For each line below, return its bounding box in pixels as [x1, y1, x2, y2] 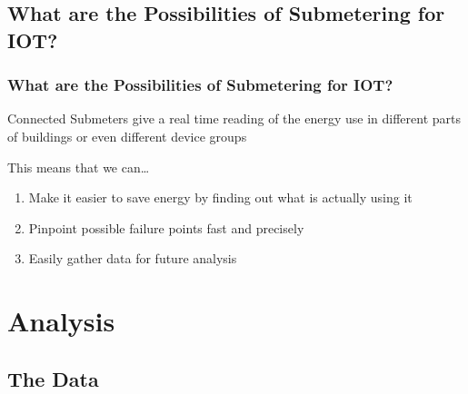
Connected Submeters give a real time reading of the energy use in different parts [7, 109, 461, 128]
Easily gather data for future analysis [28, 249, 237, 268]
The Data [7, 364, 99, 392]
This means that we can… [7, 157, 150, 176]
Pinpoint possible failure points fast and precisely [28, 218, 304, 237]
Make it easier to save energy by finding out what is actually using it [28, 188, 413, 207]
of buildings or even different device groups [7, 126, 247, 145]
